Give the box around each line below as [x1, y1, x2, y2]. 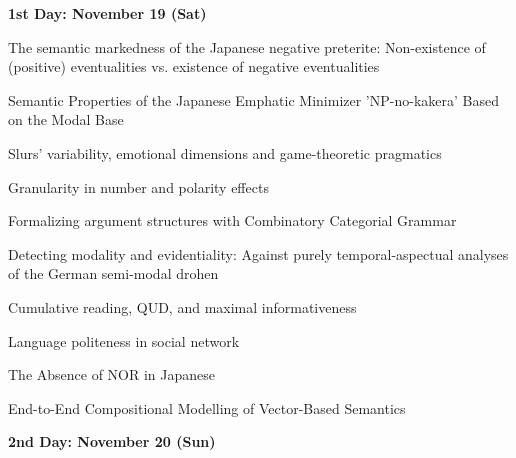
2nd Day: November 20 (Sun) [8, 431, 216, 452]
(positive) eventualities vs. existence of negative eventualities [8, 56, 380, 77]
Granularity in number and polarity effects [8, 176, 269, 197]
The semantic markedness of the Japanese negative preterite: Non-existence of [8, 36, 486, 57]
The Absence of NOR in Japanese [8, 364, 216, 385]
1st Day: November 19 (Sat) [8, 3, 207, 23]
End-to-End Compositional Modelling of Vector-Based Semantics [8, 397, 406, 418]
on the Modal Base [8, 109, 124, 130]
